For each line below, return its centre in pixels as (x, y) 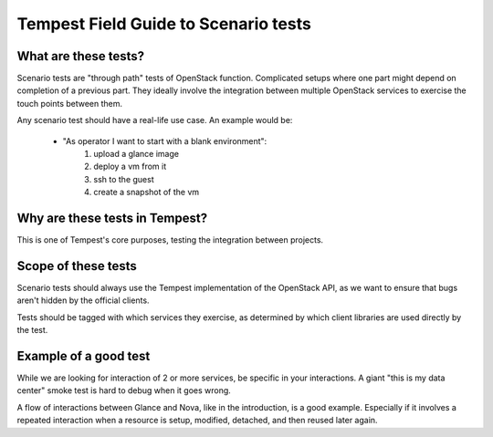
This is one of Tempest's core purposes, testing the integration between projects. (170, 240)
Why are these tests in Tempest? (112, 218)
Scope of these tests (77, 266)
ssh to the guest (124, 179)
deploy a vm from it (130, 166)
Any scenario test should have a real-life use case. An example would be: (155, 120)
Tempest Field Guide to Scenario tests (164, 24)
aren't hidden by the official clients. (83, 300)
